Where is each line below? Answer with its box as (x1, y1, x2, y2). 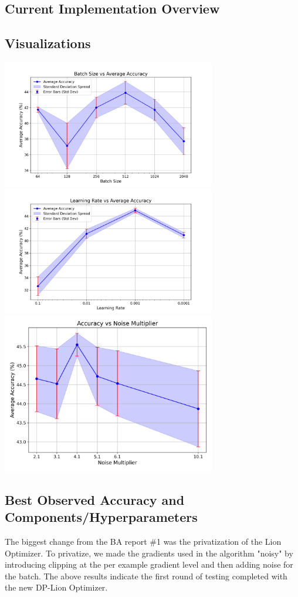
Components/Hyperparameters (5, 508, 198, 526)
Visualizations (5, 34, 91, 52)
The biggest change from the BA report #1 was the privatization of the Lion (5, 535, 282, 548)
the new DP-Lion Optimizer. (5, 581, 108, 593)
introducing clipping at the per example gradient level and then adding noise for (5, 558, 293, 571)
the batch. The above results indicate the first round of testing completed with (5, 569, 287, 582)
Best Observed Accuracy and (5, 490, 185, 508)
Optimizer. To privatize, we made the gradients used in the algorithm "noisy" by (5, 547, 293, 559)
